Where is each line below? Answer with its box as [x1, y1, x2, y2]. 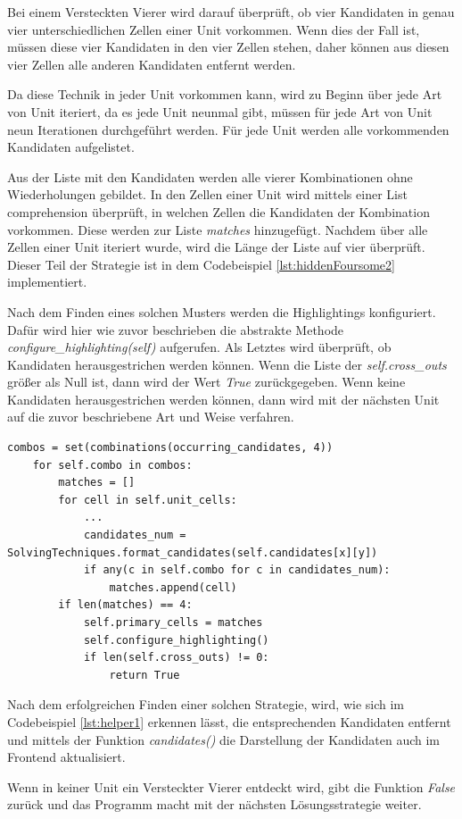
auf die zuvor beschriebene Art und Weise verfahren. [7, 407, 294, 426]
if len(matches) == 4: [58, 598, 193, 612]
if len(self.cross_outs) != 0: [83, 651, 269, 664]
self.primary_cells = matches [83, 616, 263, 629]
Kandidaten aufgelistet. [7, 138, 135, 156]
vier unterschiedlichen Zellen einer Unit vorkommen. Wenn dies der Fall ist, [7, 20, 420, 38]
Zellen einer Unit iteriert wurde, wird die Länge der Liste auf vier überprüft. [7, 238, 425, 256]
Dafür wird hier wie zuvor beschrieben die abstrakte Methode [7, 320, 344, 338]
